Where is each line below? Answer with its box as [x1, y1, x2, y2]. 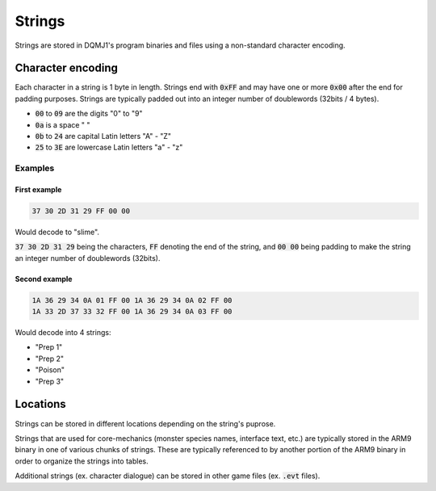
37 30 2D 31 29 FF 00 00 [31, 206, 131, 216]
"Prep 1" [35, 342, 63, 352]
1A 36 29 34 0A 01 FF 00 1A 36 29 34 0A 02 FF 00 [31, 296, 233, 304]
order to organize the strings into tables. [15, 456, 149, 466]
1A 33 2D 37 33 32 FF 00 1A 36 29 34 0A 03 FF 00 [31, 307, 233, 317]
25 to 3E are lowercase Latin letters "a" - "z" [35, 142, 183, 153]
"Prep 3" [35, 376, 65, 386]
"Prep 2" [35, 354, 65, 363]
